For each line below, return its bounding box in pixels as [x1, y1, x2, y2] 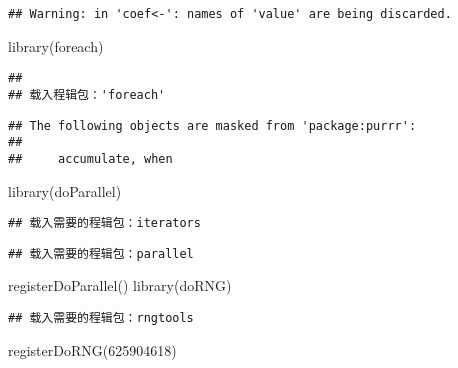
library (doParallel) [8, 180, 122, 201]
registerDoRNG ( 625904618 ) [8, 339, 177, 360]
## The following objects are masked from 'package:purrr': [8, 118, 417, 133]
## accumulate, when [8, 151, 173, 166]
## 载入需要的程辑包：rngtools [8, 311, 194, 326]
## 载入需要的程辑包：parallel [8, 246, 194, 261]
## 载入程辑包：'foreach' [8, 87, 166, 102]
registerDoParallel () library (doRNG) [8, 275, 232, 296]
